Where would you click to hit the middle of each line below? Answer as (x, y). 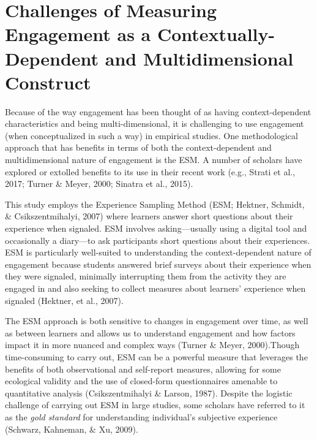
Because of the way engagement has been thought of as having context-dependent (158, 111)
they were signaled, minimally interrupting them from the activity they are (146, 276)
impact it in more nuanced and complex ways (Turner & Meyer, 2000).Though (152, 345)
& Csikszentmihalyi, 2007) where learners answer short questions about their (149, 216)
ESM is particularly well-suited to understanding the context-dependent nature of (158, 252)
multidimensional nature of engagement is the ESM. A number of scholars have (154, 160)
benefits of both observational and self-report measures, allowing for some (143, 369)
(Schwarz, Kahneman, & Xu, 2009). (72, 429)
